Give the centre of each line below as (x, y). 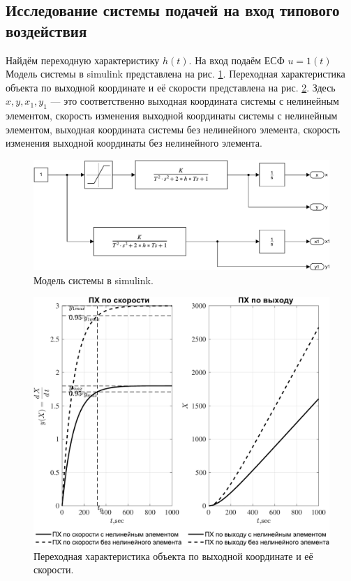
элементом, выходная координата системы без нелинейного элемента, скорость (173, 129)
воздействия (46, 30)
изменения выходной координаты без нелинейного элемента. (134, 143)
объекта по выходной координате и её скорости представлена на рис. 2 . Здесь (171, 87)
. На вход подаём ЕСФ (237, 60)
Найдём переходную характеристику (83, 60)
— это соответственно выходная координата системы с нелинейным (195, 101)
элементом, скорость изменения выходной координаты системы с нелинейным (172, 116)
